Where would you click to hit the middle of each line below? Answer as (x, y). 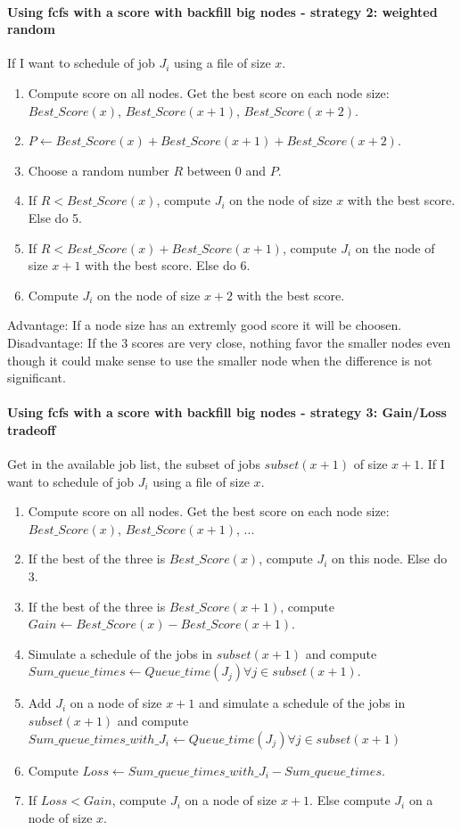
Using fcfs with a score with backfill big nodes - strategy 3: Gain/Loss (227, 412)
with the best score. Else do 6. (168, 265)
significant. (37, 378)
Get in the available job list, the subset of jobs (134, 464)
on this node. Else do (390, 559)
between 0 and (226, 170)
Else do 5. (55, 217)
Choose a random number (99, 170)
